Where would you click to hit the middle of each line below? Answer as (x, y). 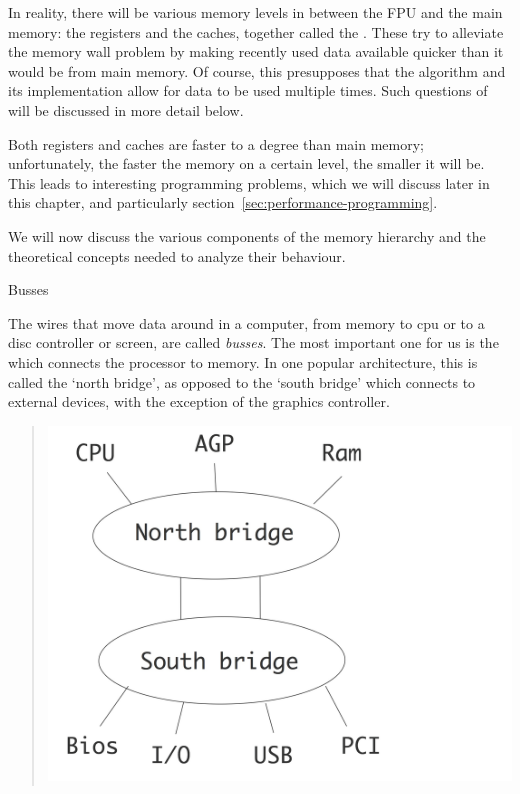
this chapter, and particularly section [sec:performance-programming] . (223, 202)
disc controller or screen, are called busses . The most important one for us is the (253, 342)
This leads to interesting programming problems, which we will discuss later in (249, 182)
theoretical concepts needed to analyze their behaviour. (177, 255)
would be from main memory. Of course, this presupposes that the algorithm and (257, 70)
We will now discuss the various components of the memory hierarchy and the (247, 235)
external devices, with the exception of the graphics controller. (199, 401)
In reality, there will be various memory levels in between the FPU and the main (255, 12)
